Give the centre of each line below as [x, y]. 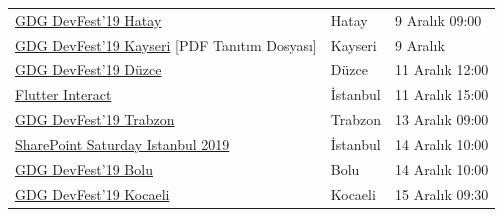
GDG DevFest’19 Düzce [88, 69]
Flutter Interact [63, 94]
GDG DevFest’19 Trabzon [95, 119]
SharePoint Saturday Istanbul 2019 [122, 143]
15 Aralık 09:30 [441, 193]
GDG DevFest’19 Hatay [88, 19]
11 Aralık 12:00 [441, 69]
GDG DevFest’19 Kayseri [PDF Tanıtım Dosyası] [166, 44]
